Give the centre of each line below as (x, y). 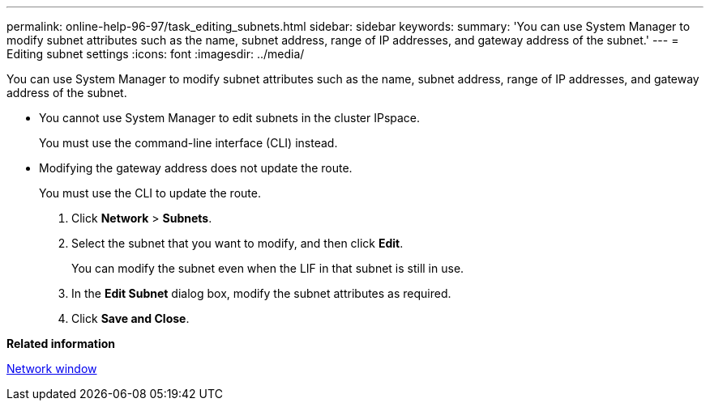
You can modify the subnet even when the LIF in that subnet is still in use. (268, 268)
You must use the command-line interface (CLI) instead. (188, 143)
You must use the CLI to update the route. (150, 193)
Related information (61, 343)
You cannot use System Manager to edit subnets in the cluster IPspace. (230, 118)
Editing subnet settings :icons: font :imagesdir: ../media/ (156, 54)
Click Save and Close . (130, 318)
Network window (52, 369)
